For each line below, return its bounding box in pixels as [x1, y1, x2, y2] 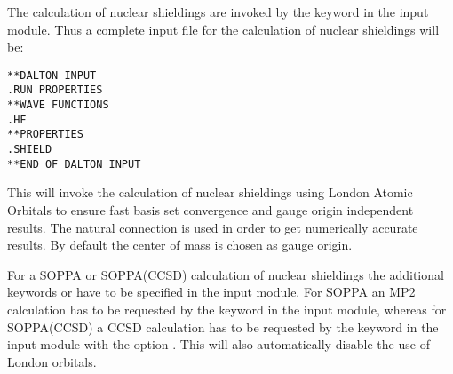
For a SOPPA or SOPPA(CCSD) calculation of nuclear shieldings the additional [7, 265, 444, 283]
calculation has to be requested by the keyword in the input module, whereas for [7, 299, 447, 318]
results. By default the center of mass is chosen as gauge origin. [7, 235, 353, 254]
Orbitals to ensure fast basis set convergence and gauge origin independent [7, 200, 414, 219]
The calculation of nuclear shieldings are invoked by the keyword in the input [7, 3, 429, 20]
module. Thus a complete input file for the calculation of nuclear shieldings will [7, 20, 440, 38]
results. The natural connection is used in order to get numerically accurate [7, 218, 418, 236]
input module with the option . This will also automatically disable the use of [7, 335, 430, 354]
